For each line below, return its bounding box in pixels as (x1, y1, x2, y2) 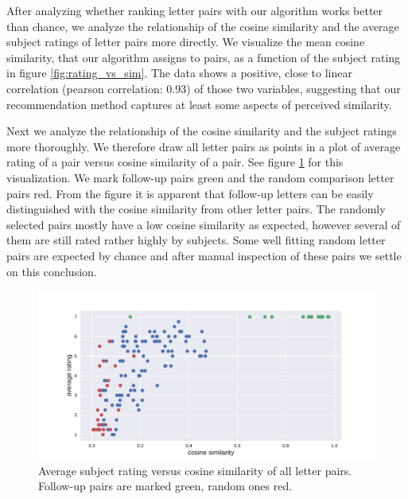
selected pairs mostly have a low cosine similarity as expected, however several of (6, 216, 401, 232)
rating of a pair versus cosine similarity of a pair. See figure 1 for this (6, 154, 344, 170)
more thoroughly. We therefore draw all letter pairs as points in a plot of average (6, 138, 401, 154)
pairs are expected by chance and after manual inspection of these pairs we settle (6, 247, 402, 263)
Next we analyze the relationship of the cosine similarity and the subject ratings (6, 123, 397, 139)
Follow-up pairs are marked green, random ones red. (38, 478, 293, 494)
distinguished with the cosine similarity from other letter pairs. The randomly (6, 201, 386, 217)
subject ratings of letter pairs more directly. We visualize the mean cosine (6, 33, 365, 50)
